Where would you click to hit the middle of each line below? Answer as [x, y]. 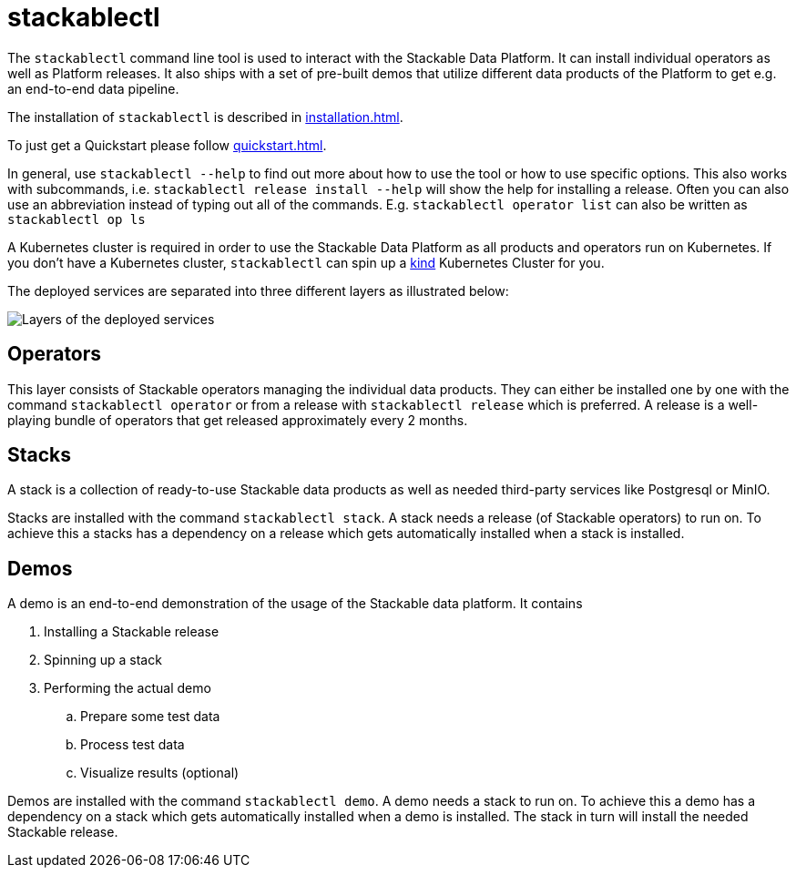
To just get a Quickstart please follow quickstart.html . [167, 145]
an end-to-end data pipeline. [93, 88]
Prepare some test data [150, 717]
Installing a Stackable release [132, 632]
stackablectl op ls [77, 219]
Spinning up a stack [103, 660]
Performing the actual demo [128, 688]
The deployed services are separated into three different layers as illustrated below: [258, 290]
